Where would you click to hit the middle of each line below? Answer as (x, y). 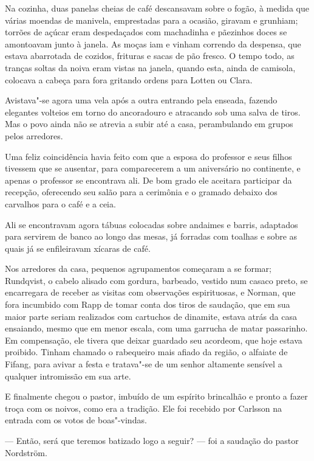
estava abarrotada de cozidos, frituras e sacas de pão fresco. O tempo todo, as (150, 56)
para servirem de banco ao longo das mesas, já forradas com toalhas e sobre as (151, 236)
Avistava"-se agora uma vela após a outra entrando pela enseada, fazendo (141, 100)
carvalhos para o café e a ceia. (60, 203)
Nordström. (26, 452)
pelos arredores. (34, 135)
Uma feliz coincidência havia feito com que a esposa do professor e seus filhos (148, 156)
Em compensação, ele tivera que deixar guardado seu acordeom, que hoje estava (154, 340)
